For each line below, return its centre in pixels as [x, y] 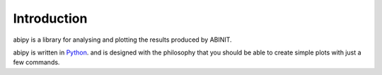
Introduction [50, 18]
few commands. [36, 62]
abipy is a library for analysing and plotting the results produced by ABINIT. [123, 40]
